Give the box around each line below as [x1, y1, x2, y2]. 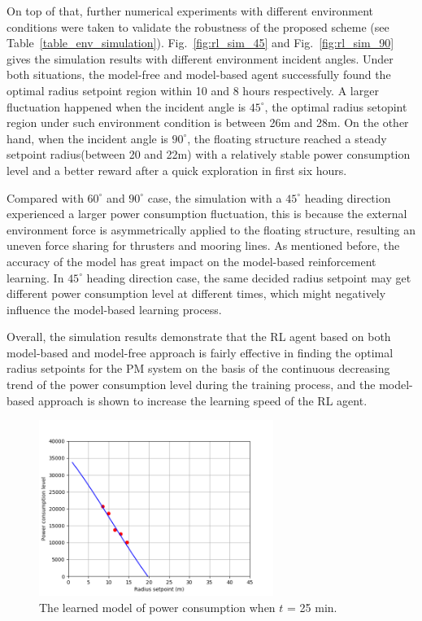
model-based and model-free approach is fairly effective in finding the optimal [7, 343, 394, 361]
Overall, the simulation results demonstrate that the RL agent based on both [7, 328, 391, 345]
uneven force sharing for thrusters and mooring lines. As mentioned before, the [7, 237, 400, 254]
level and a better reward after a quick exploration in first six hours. [7, 161, 347, 178]
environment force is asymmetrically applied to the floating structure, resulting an [7, 221, 416, 238]
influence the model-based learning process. [7, 300, 222, 317]
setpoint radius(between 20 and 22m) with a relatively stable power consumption [7, 146, 411, 163]
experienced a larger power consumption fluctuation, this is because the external [7, 205, 407, 222]
